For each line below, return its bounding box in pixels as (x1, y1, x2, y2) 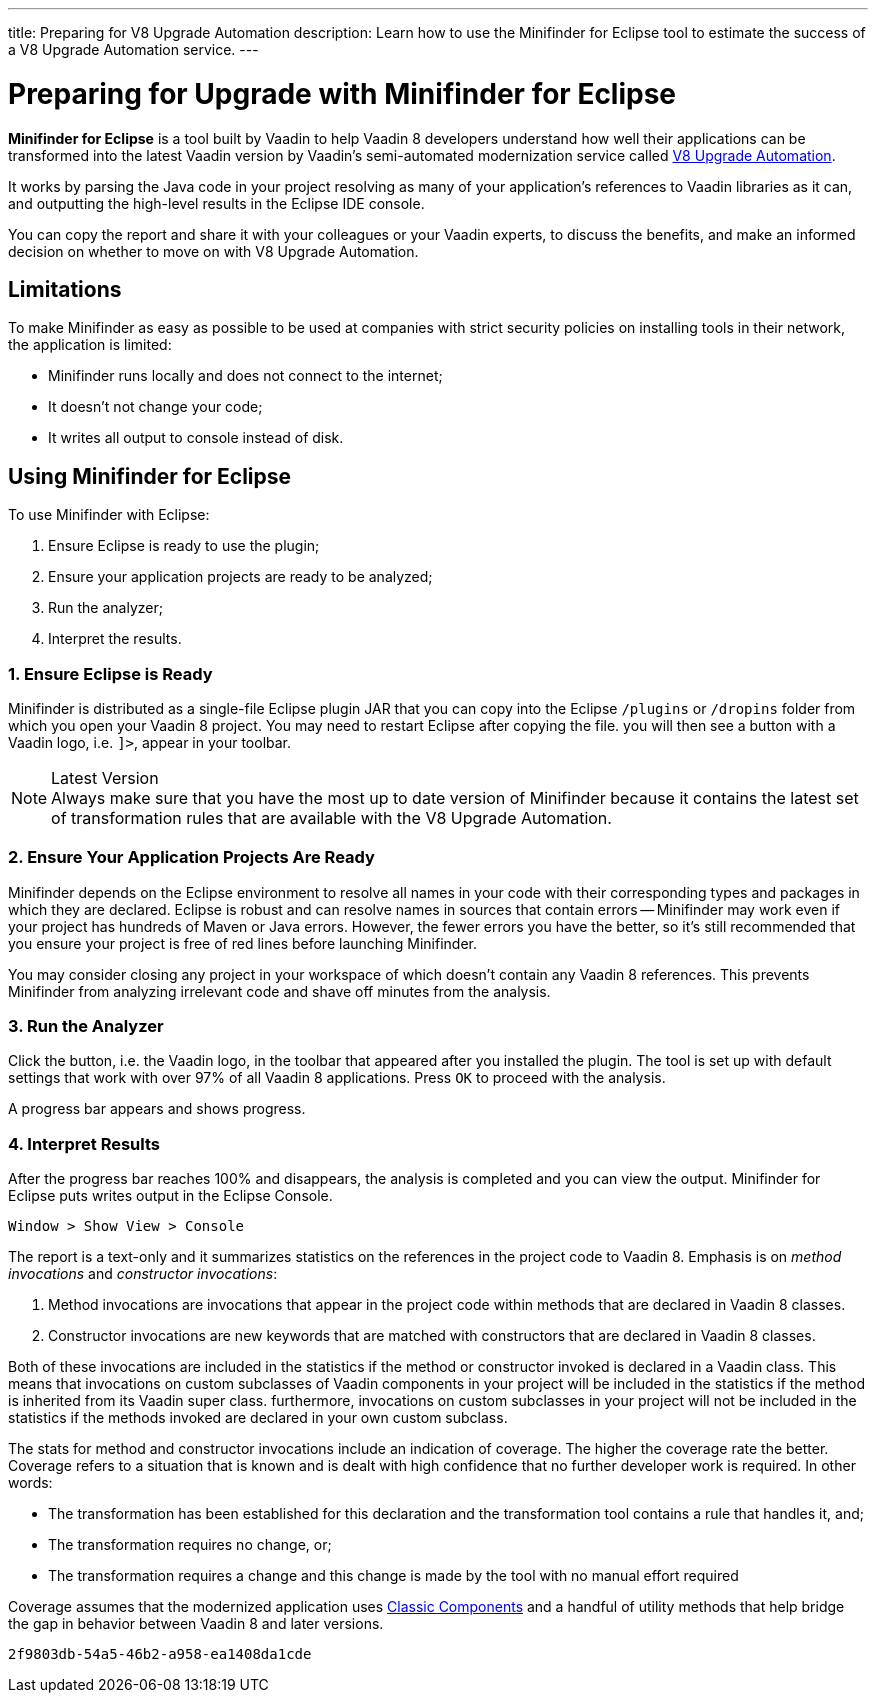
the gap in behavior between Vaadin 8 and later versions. (8, 1615, 384, 1633)
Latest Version (51, 767, 159, 788)
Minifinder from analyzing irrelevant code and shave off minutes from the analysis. (8, 982, 551, 1000)
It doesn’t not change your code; (48, 398, 263, 416)
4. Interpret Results (8, 1133, 161, 1154)
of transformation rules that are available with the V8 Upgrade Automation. (51, 807, 612, 828)
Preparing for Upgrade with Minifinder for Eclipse (8, 76, 677, 111)
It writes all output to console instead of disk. (48, 429, 344, 447)
